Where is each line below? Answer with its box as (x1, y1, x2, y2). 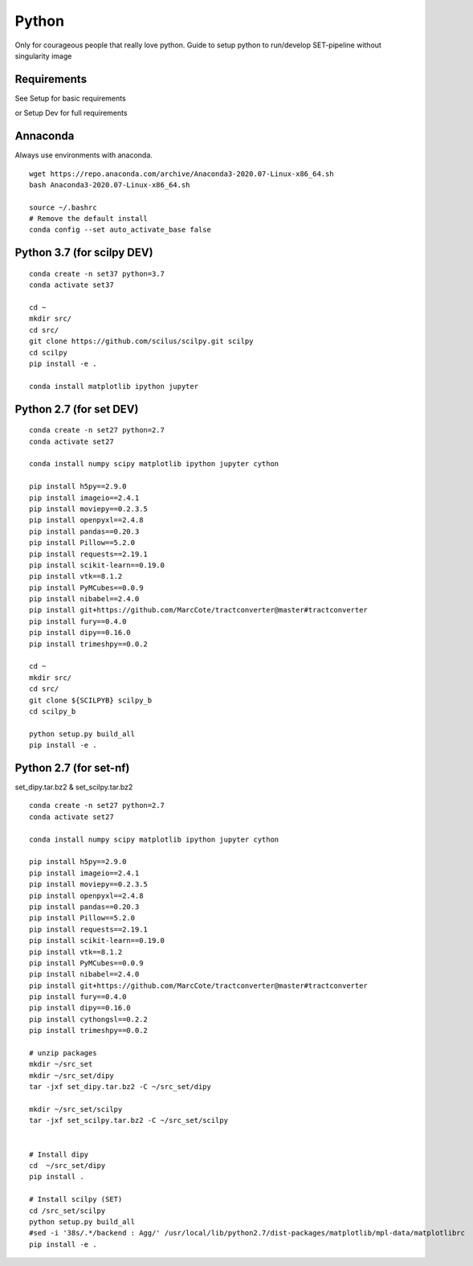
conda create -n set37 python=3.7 (29, 269, 165, 278)
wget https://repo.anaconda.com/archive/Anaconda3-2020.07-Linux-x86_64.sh (29, 169, 334, 178)
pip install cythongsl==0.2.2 (29, 1014, 149, 1024)
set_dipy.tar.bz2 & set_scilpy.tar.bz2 (14, 782, 133, 792)
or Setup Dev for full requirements (14, 109, 128, 118)
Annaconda (14, 129, 75, 143)
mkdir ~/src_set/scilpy (29, 1104, 123, 1113)
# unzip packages (29, 1049, 97, 1058)
